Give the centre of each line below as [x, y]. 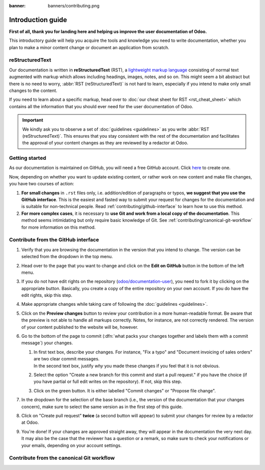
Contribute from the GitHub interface [54, 240]
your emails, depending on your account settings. [72, 445]
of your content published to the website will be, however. [80, 327]
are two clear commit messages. [67, 359]
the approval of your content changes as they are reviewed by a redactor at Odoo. [105, 143]
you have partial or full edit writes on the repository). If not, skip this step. [108, 382]
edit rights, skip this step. [47, 295]
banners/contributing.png [74, 6]
